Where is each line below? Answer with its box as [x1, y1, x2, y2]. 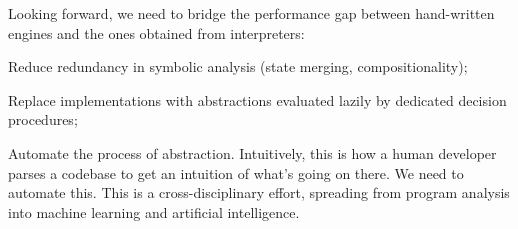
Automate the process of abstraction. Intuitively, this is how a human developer [8, 142, 497, 163]
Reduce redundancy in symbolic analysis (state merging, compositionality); [8, 56, 468, 77]
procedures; [8, 109, 78, 130]
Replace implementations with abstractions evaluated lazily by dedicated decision [8, 89, 507, 110]
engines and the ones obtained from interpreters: [8, 22, 305, 43]
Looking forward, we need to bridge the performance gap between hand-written [8, 3, 495, 23]
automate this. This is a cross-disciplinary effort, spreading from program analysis [8, 182, 510, 203]
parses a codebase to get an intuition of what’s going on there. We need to [8, 162, 464, 183]
